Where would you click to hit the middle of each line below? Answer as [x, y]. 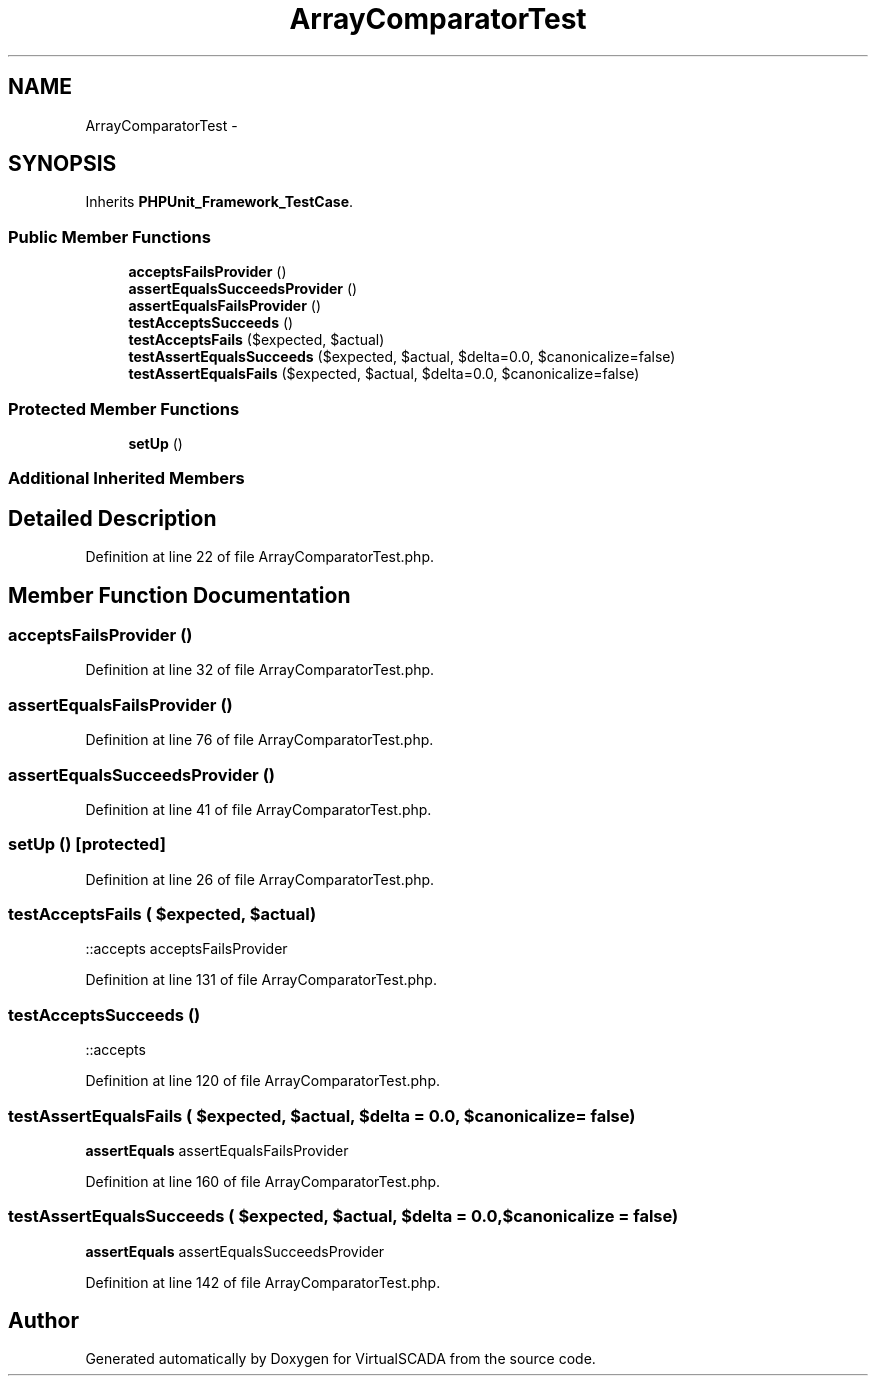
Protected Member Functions [124, 408]
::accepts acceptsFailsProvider [186, 949]
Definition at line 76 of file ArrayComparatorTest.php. [259, 740]
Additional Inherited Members [126, 478]
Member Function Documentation [179, 595]
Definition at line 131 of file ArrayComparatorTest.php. [261, 980]
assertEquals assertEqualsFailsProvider [217, 1150]
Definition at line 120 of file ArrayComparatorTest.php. [262, 1081]
